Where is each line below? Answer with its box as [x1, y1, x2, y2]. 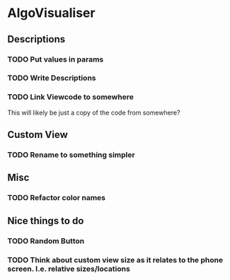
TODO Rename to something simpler [7, 150, 136, 160]
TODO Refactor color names [7, 193, 106, 203]
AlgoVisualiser [7, 5, 96, 21]
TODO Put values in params [7, 54, 104, 64]
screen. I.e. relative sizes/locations [7, 264, 131, 274]
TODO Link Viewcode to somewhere [7, 92, 134, 102]
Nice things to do [7, 214, 84, 227]
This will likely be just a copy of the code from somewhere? [7, 108, 180, 117]
